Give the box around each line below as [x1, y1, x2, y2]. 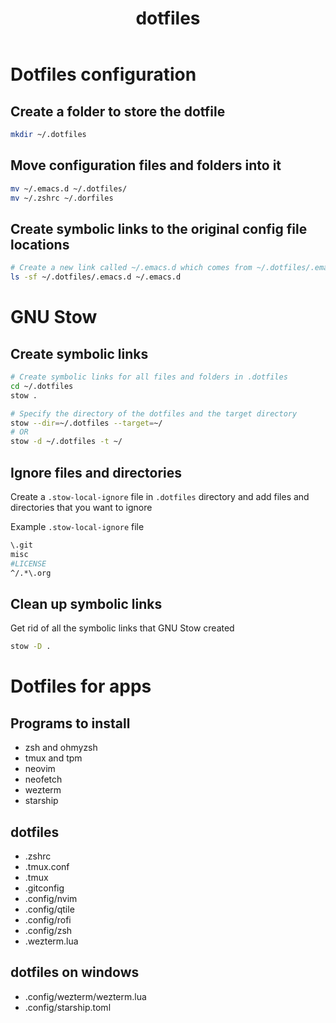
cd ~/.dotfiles [10, 381, 74, 391]
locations [10, 236, 70, 253]
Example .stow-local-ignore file [10, 520, 145, 532]
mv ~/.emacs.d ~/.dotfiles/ [10, 183, 128, 194]
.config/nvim [24, 892, 78, 904]
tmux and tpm [24, 752, 83, 764]
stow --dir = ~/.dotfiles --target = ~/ [10, 418, 163, 428]
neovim [24, 763, 56, 775]
